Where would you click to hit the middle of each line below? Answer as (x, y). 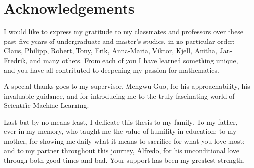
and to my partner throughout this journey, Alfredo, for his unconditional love (122, 150)
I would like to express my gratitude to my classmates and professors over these (124, 31)
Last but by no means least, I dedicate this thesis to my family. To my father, (121, 121)
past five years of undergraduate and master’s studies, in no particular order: (119, 41)
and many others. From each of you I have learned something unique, (134, 60)
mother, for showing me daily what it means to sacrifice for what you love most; (124, 141)
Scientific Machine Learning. (47, 105)
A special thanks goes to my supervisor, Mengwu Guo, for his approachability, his (127, 86)
